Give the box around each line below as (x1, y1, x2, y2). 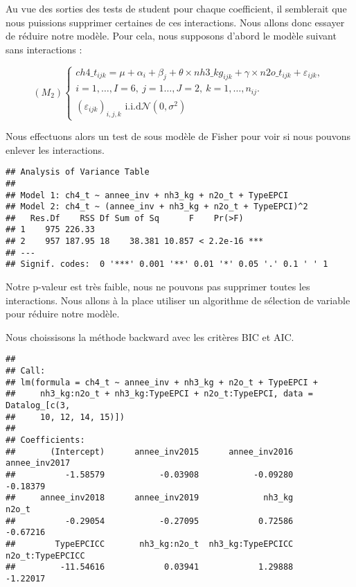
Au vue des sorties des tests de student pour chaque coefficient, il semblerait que (6, 1, 347, 15)
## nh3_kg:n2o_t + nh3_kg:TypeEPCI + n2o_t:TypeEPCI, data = (6, 389, 313, 399)
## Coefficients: (6, 435, 85, 446)
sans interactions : (6, 42, 82, 56)
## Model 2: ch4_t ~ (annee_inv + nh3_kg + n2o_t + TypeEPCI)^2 (6, 202, 308, 212)
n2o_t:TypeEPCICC (6, 550, 85, 561)
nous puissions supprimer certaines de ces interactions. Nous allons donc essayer (6, 15, 345, 29)
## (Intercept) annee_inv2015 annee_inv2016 (6, 446, 294, 457)
